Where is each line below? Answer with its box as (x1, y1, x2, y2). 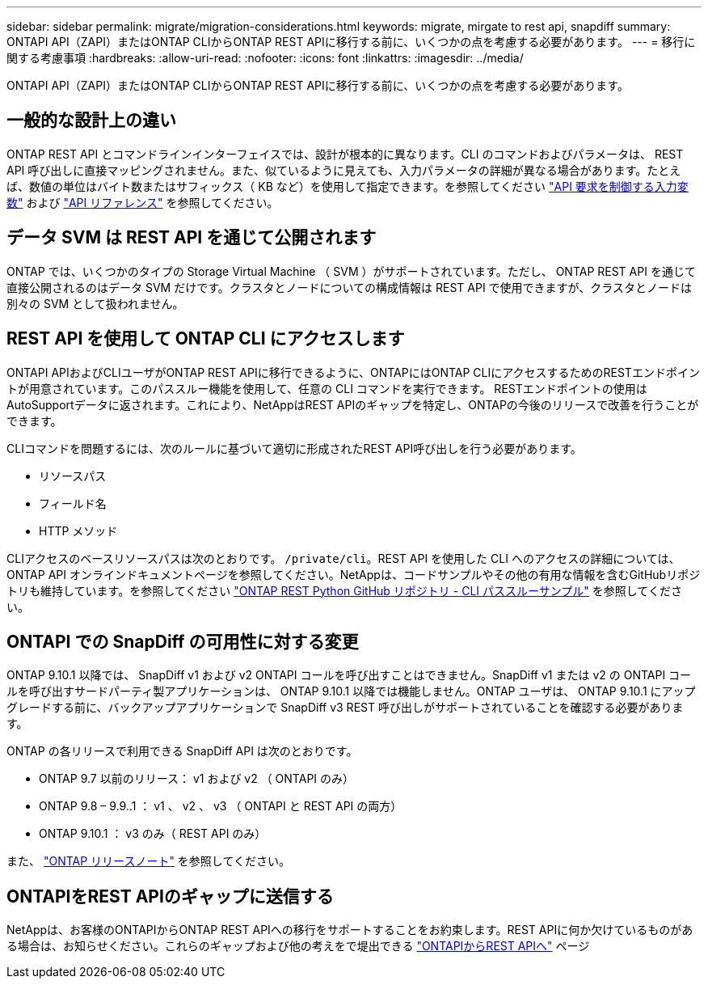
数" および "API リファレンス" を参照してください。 (6, 195, 279, 209)
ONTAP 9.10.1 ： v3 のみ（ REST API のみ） (39, 826, 267, 841)
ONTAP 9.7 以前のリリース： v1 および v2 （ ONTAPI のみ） (39, 772, 355, 786)
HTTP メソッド (39, 523, 118, 538)
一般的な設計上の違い (6, 110, 176, 131)
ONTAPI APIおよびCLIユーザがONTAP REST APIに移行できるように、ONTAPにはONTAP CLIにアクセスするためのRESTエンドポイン (6, 365, 700, 379)
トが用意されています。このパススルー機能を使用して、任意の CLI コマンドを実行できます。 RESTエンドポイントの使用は (6, 381, 647, 395)
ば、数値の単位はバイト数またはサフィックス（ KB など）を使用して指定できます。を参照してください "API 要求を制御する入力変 (6, 179, 689, 193)
